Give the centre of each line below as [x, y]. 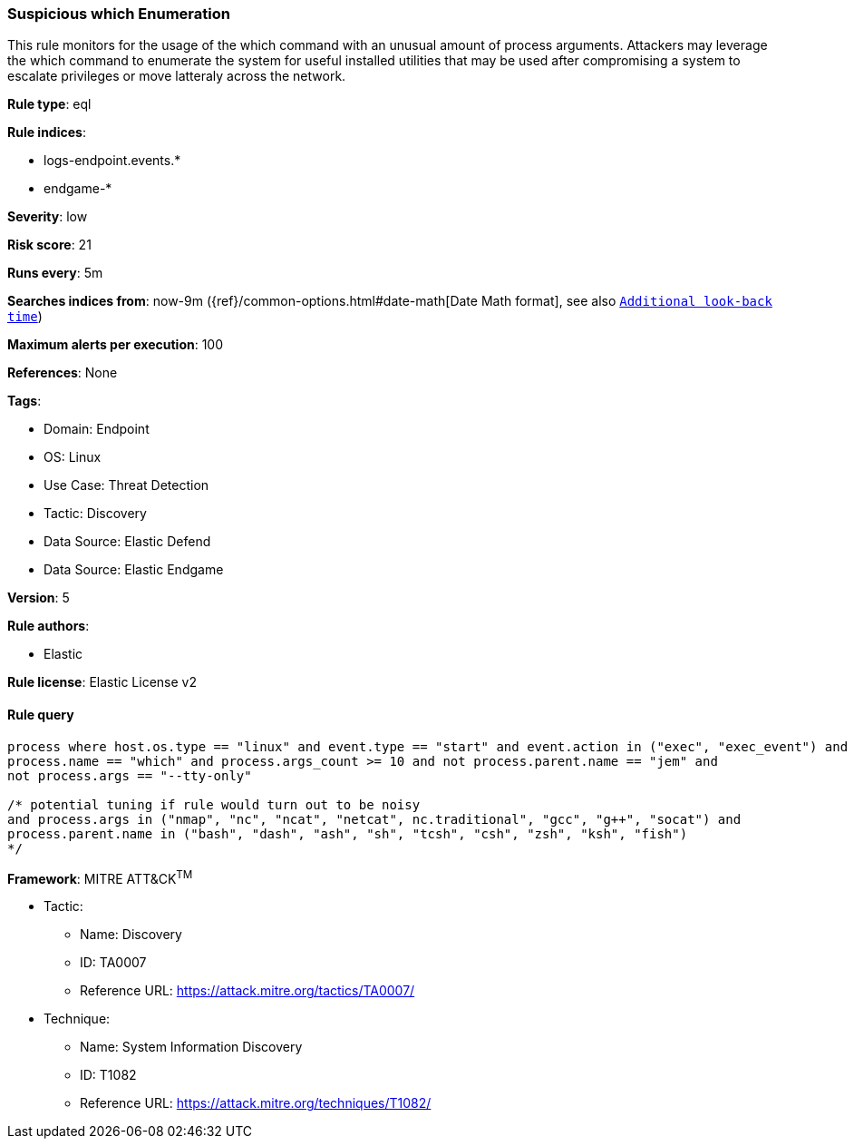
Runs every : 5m [55, 273]
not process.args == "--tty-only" [130, 775]
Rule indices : [47, 132]
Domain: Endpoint [97, 429]
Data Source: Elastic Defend [127, 542]
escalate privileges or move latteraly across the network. [177, 76]
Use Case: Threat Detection [126, 485]
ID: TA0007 [113, 963]
